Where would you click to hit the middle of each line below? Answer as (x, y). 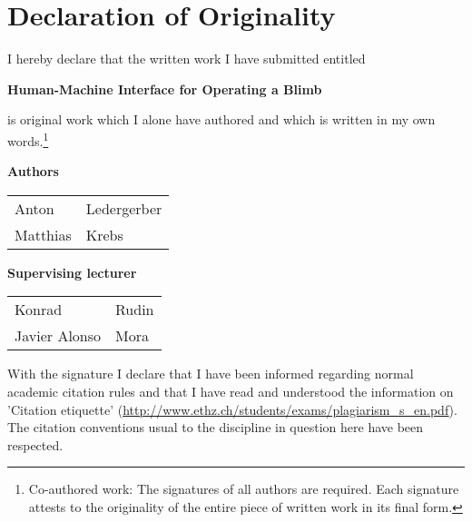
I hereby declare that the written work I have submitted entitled (187, 59)
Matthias (43, 234)
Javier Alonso (58, 336)
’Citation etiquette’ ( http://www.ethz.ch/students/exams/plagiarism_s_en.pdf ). (232, 409)
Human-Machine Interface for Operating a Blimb (165, 89)
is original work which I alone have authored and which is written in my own (221, 119)
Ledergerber (124, 208)
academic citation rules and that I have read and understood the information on (231, 391)
